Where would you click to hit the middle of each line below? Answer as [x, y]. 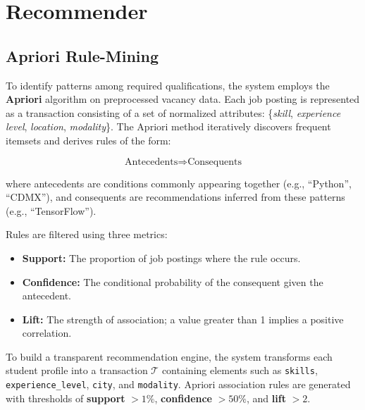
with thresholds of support [66, 398]
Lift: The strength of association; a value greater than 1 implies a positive [183, 319]
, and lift [266, 398]
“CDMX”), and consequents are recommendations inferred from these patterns [175, 197]
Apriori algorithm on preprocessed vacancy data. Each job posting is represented [183, 99]
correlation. [47, 333]
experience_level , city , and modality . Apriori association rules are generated [178, 384]
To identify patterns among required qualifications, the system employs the [168, 85]
